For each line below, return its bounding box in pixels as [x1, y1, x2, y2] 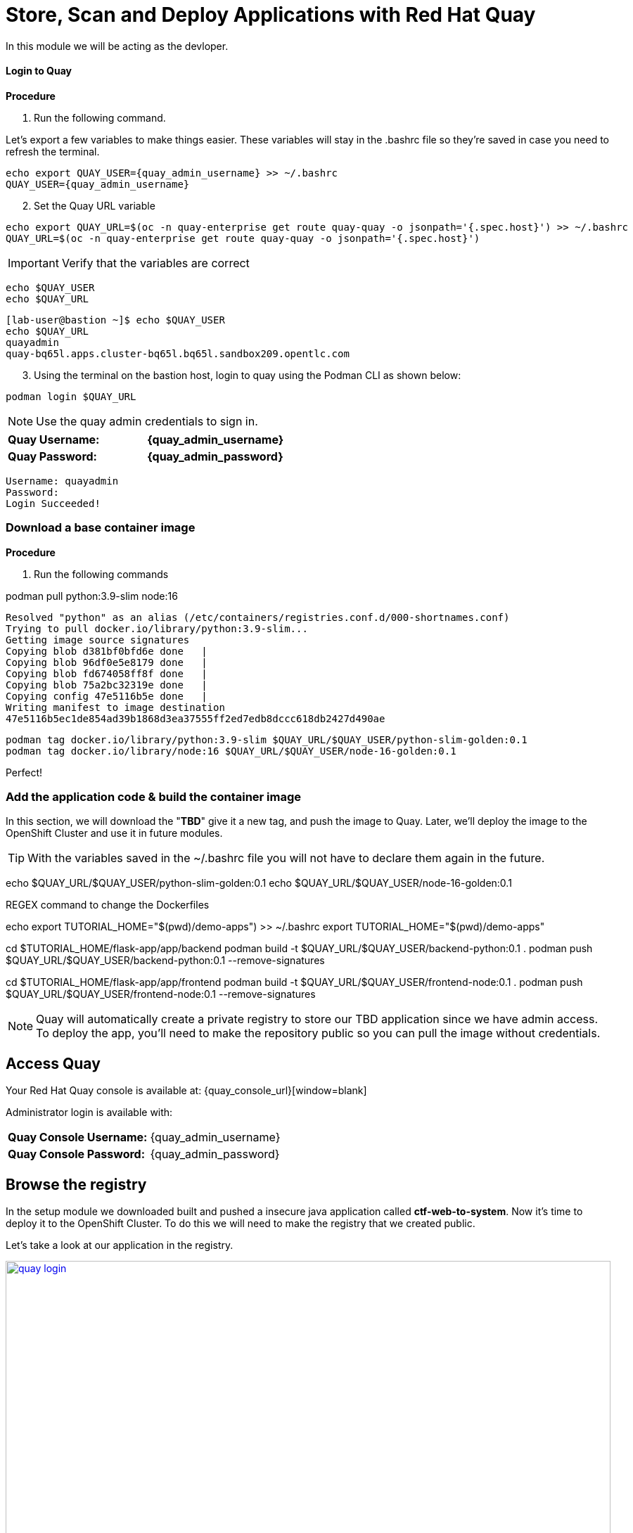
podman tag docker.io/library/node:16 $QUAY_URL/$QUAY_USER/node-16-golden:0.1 [6, 745, 456, 757]
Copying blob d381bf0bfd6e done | [6, 645, 207, 657]
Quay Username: [8, 432, 100, 447]
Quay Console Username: [8, 1130, 148, 1145]
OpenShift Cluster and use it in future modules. [6, 827, 223, 840]
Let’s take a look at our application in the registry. [6, 1239, 234, 1252]
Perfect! [6, 766, 43, 778]
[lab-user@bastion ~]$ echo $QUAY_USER [6, 314, 225, 326]
